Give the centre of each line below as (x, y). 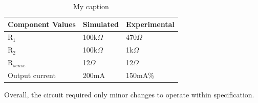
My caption (91, 6)
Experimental (150, 24)
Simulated (101, 24)
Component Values (42, 24)
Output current (32, 75)
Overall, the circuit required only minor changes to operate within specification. (129, 95)
